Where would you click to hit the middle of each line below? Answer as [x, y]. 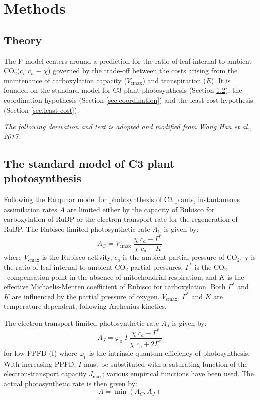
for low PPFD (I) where [41, 353]
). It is [221, 80]
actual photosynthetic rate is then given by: [71, 383]
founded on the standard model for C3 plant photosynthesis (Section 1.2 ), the [123, 90]
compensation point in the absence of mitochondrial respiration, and [112, 276]
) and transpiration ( [174, 80]
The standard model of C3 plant [89, 163]
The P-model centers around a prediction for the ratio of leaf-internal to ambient [128, 60]
